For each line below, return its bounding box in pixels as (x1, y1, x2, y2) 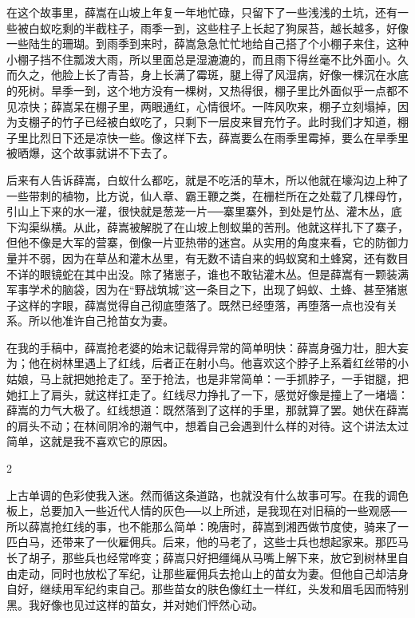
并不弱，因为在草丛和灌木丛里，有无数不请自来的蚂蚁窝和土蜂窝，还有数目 (17, 249, 409, 266)
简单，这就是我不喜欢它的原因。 (6, 433, 174, 450)
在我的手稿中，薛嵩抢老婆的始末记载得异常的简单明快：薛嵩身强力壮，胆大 (6, 339, 397, 355)
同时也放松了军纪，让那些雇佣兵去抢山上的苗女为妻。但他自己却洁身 (50, 565, 409, 581)
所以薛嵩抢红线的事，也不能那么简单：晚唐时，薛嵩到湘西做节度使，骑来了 (6, 517, 397, 534)
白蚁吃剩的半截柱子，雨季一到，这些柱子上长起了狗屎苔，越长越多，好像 (28, 19, 409, 36)
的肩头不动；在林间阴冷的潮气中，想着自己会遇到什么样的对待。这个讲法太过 (6, 417, 409, 434)
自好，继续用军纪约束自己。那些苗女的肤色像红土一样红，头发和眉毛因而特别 (6, 580, 409, 597)
